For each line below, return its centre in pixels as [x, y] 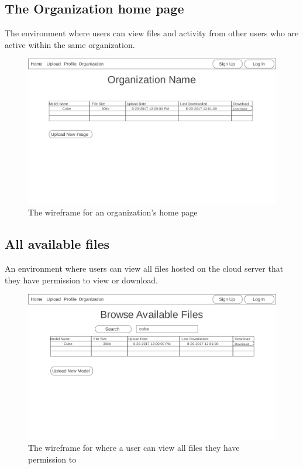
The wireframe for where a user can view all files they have [134, 448]
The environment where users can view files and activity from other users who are [152, 33]
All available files [57, 244]
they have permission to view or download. [81, 280]
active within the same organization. [70, 44]
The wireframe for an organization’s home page [113, 212]
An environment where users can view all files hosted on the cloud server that [144, 268]
